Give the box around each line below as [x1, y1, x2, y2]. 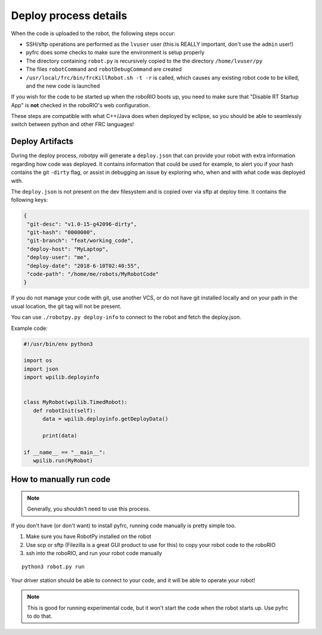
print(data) [42, 432, 78, 439]
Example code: [11, 325, 48, 332]
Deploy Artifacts [11, 136, 74, 147]
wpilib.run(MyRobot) [33, 457, 94, 464]
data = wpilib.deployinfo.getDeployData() [42, 416, 169, 422]
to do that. [27, 612, 53, 620]
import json [23, 365, 59, 372]
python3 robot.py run [21, 564, 85, 570]
